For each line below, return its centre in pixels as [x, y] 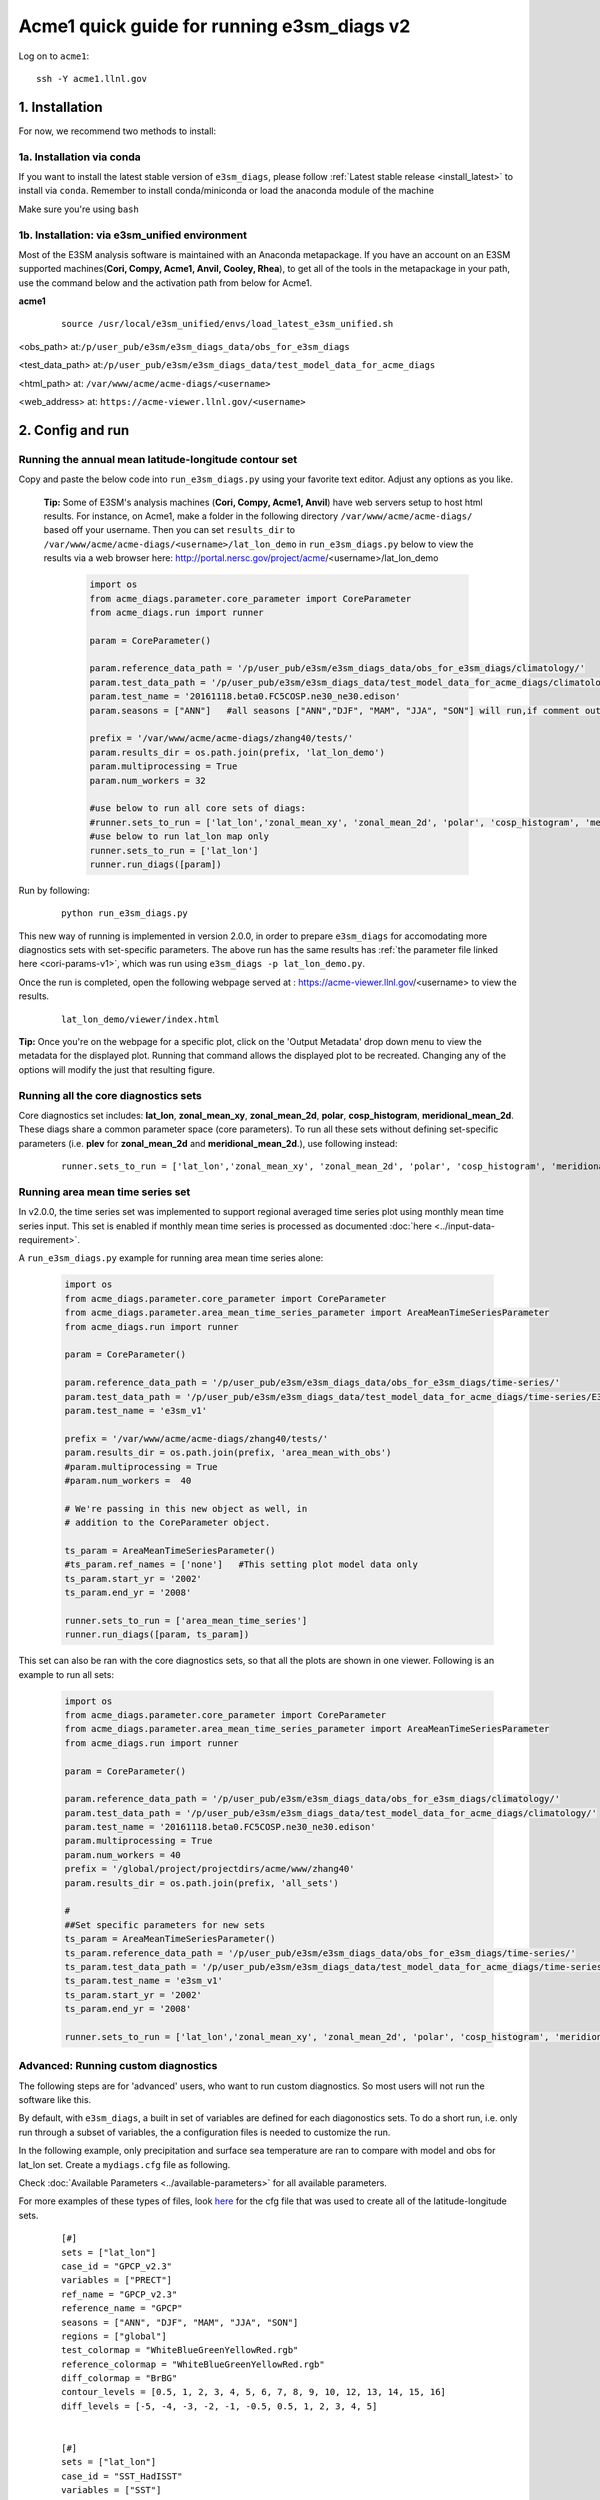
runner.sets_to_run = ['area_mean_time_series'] [186, 1620]
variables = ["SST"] [111, 2490]
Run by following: [54, 890]
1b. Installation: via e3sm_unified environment [132, 235]
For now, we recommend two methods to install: [117, 131]
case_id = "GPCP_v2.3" [117, 2266]
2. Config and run [74, 430]
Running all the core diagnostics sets [110, 1095]
